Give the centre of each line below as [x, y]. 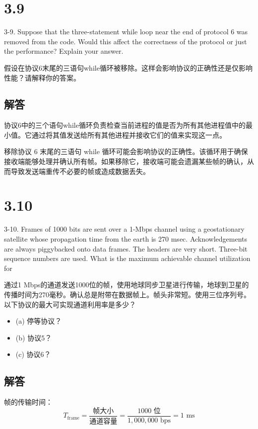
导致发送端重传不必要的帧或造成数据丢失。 [80, 171]
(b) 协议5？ [34, 337]
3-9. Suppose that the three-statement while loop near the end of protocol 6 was [126, 32]
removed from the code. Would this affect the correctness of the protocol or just [126, 41]
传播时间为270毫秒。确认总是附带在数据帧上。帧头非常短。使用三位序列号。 [127, 294]
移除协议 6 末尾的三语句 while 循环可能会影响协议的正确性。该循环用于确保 [126, 151]
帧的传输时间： [28, 402]
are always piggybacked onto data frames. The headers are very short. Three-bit [126, 248]
